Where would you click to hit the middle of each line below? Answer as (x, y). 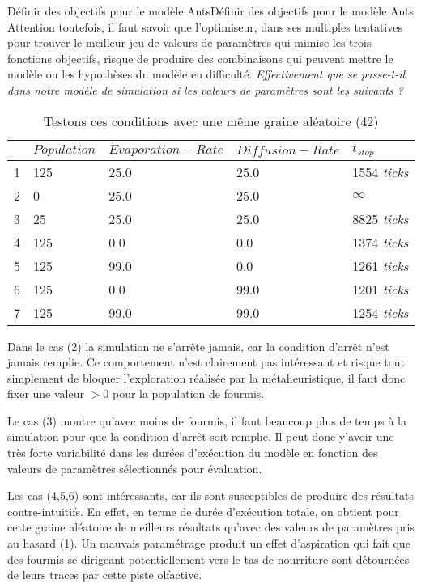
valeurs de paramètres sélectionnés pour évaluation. (135, 468)
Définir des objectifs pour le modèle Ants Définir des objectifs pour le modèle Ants (210, 11)
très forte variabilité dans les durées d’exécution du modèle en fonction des (193, 453)
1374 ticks (381, 242)
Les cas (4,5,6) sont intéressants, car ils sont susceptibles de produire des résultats (210, 495)
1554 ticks (381, 171)
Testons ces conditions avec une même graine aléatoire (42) (211, 121)
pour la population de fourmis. (188, 393)
